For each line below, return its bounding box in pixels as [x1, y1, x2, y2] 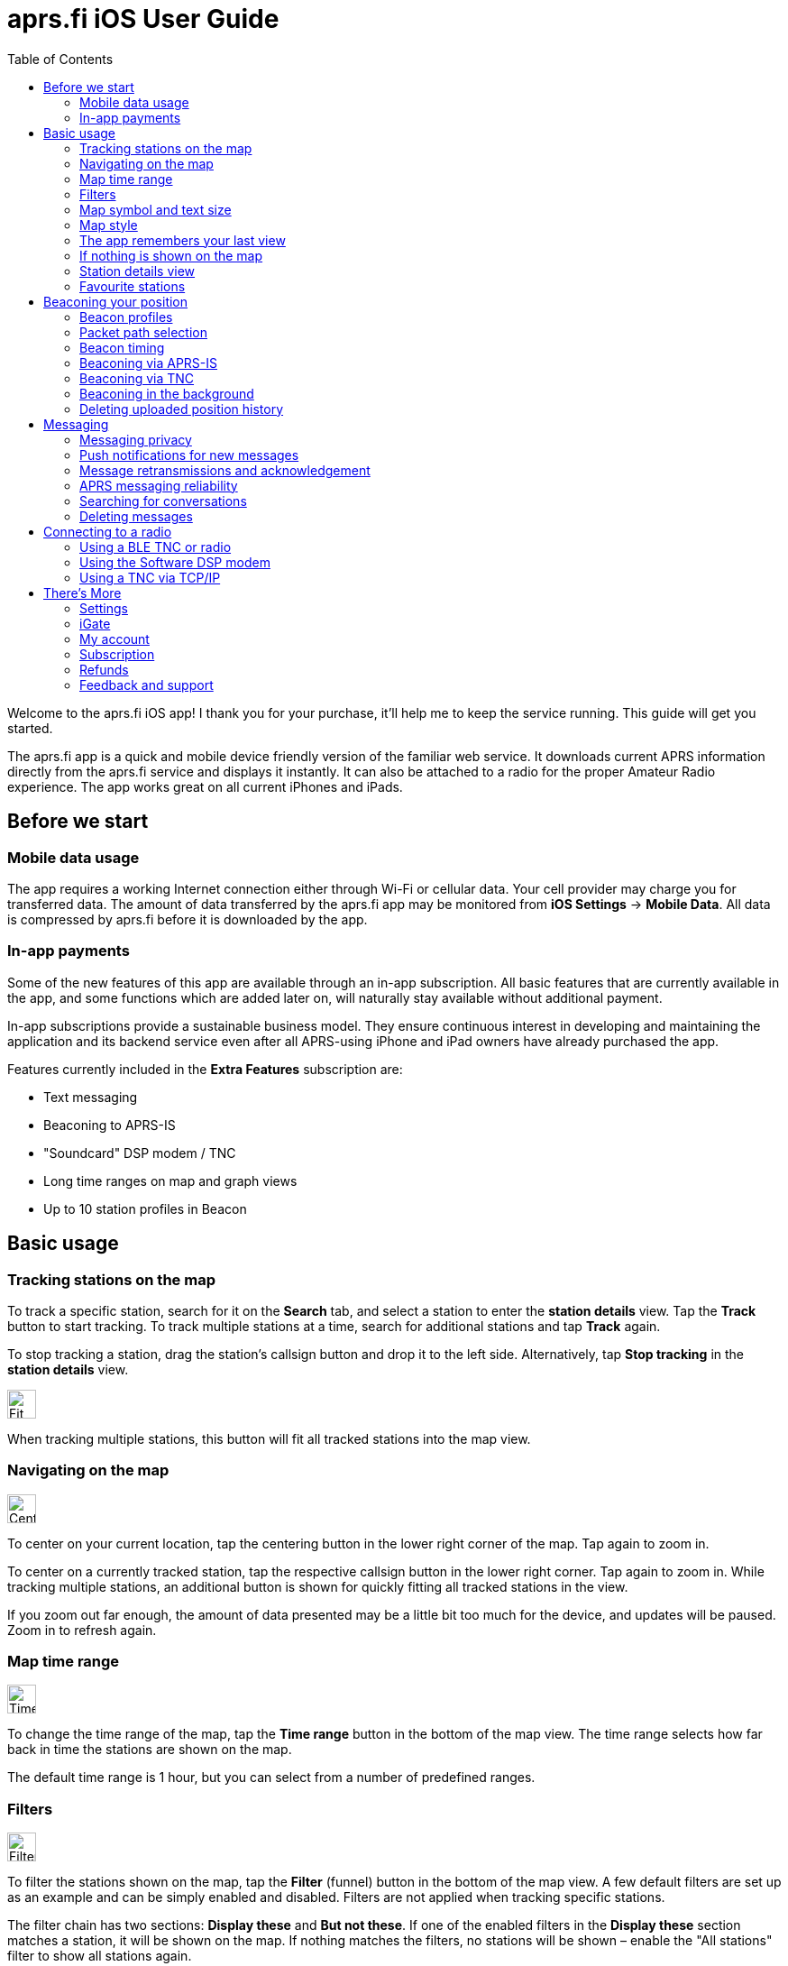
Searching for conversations [79, 492, 247, 509]
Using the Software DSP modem [79, 554, 270, 570]
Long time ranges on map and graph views [43, 1172, 298, 1189]
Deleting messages [79, 508, 193, 524]
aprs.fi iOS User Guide [7, 4, 279, 34]
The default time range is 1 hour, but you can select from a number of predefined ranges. [7, 1769, 536, 1786]
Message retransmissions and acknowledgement [79, 462, 371, 478]
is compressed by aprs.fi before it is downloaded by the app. [7, 911, 368, 927]
